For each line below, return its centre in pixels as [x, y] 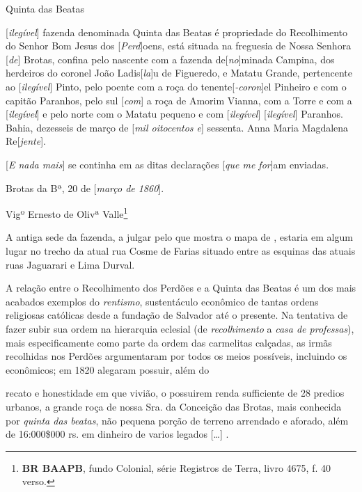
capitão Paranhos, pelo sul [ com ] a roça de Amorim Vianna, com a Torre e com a [179, 100]
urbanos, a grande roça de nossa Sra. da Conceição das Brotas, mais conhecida [174, 406]
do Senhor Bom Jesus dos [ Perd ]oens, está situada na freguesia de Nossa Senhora [179, 46]
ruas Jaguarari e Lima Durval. [70, 264]
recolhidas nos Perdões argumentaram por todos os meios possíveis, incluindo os [176, 356]
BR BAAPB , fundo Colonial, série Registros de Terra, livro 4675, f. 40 [176, 467]
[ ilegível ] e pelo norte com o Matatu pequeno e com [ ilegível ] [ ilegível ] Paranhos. [174, 114]
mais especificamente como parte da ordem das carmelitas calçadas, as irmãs [169, 342]
